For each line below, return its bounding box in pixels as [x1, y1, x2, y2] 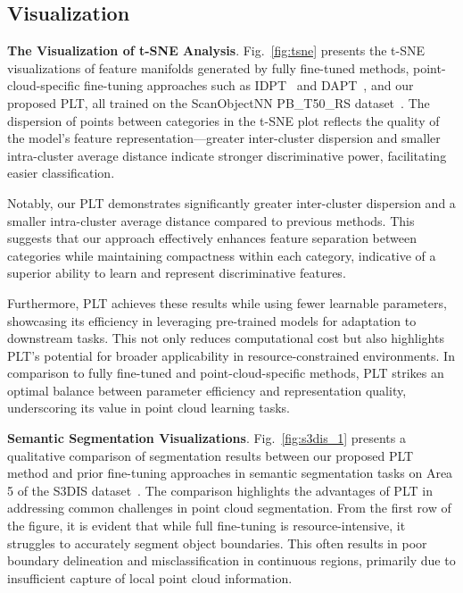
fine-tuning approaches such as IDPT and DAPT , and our [84, 76, 414, 95]
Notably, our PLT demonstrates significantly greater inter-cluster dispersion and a [7, 193, 456, 212]
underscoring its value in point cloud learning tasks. [7, 398, 291, 417]
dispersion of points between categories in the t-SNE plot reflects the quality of [7, 111, 440, 129]
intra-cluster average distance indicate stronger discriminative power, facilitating [7, 146, 447, 164]
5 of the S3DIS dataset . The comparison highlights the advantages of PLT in [7, 480, 433, 499]
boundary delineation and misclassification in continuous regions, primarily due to [7, 551, 456, 570]
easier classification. [7, 163, 115, 182]
